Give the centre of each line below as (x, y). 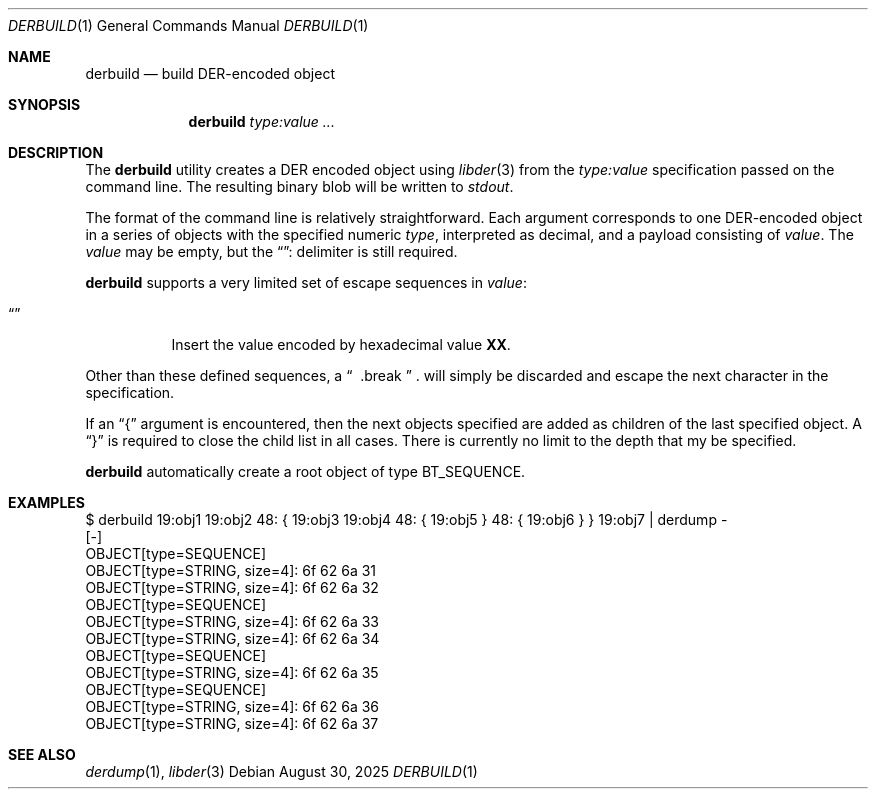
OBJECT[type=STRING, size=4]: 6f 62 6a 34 (232, 638)
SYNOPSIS (44, 104)
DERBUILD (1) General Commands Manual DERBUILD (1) (188, 25)
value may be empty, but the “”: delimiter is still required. (271, 251)
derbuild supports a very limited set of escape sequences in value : (306, 282)
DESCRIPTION (56, 152)
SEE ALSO (42, 754)
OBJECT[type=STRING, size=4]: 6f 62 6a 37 (232, 723)
